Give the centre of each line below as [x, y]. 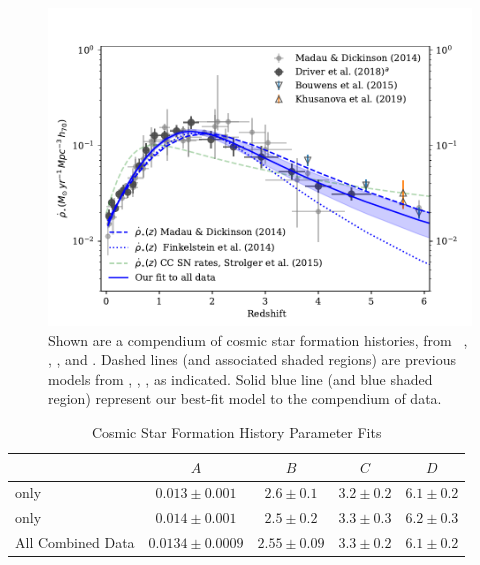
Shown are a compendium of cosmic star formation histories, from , [258, 339]
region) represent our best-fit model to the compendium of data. [245, 398]
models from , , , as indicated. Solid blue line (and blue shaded [240, 378]
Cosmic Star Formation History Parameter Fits [236, 431]
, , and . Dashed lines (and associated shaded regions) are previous [252, 359]
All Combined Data [75, 542]
